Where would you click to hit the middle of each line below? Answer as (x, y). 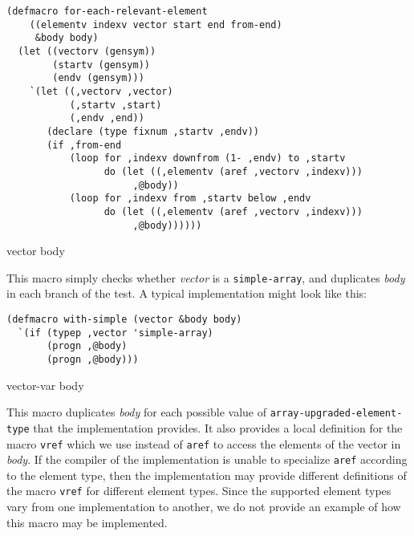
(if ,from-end (84, 145)
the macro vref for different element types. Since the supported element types (199, 491)
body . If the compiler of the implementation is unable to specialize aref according (207, 459)
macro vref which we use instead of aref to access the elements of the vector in (204, 443)
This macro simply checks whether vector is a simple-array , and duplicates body (206, 277)
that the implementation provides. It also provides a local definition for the (218, 427)
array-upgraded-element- (336, 414)
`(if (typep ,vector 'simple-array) (116, 333)
